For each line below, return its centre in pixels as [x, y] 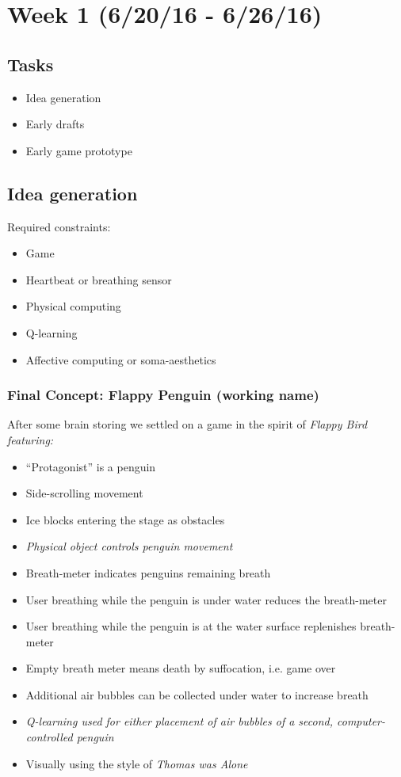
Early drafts [55, 124]
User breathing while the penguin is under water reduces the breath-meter [206, 599]
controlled [49, 737]
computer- [361, 721]
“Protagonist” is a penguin [91, 466]
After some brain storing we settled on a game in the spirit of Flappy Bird [187, 424]
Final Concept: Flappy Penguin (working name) [163, 395]
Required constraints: [59, 226]
